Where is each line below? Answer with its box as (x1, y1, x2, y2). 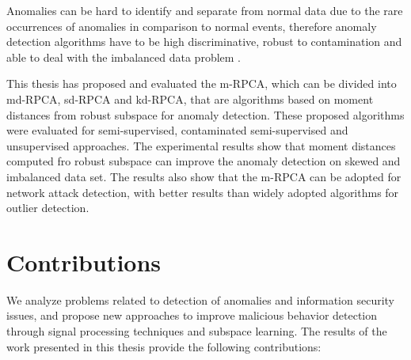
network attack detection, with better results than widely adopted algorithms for (6, 184, 399, 200)
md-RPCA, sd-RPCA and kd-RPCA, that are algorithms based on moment (6, 90, 374, 107)
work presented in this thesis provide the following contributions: (6, 338, 322, 354)
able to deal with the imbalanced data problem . (6, 48, 242, 65)
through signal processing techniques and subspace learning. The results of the (6, 323, 387, 339)
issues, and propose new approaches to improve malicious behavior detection (6, 307, 378, 324)
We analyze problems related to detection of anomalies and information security (6, 291, 394, 308)
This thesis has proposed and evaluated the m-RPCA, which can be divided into (6, 75, 397, 92)
